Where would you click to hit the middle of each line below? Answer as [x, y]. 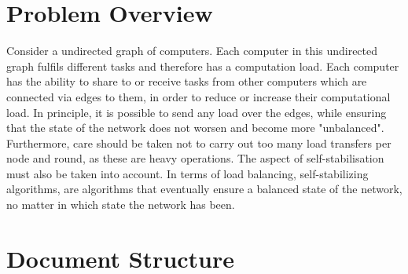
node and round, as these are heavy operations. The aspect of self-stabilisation [195, 158]
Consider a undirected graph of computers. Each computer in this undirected [192, 51]
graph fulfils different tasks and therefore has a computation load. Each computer [203, 66]
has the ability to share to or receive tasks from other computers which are [187, 81]
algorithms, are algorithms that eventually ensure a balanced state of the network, [204, 189]
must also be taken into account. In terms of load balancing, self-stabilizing [187, 173]
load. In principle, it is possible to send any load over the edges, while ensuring [197, 112]
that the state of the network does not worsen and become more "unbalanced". [195, 128]
